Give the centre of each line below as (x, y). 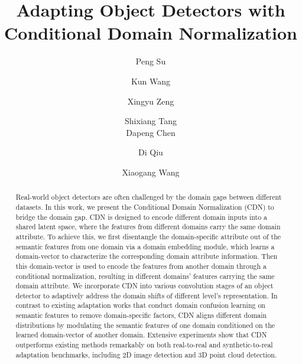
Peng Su (151, 61)
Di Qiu (151, 152)
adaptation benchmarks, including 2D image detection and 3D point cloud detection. (146, 354)
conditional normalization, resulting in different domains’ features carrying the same (145, 276)
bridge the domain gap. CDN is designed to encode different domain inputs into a (141, 217)
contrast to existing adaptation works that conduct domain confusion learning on (140, 305)
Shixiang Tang (151, 121)
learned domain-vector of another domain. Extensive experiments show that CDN (141, 335)
